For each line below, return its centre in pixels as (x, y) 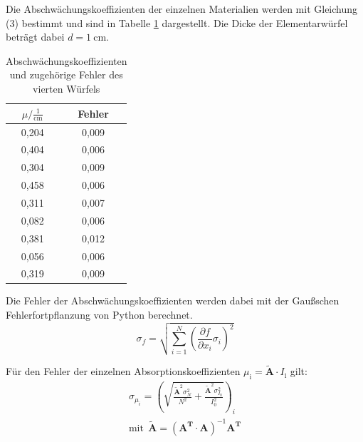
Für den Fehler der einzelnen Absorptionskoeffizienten (123, 371)
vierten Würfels (67, 88)
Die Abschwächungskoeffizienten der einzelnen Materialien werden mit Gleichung (182, 9)
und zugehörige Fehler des (66, 74)
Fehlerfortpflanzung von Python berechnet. (99, 315)
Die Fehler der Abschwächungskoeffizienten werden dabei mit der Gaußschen (173, 300)
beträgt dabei (35, 37)
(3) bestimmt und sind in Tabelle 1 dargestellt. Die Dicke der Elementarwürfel (177, 22)
